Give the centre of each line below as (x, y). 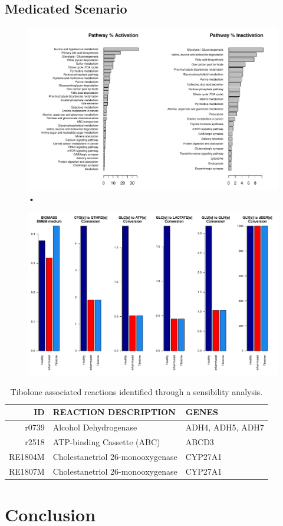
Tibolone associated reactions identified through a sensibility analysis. (136, 391)
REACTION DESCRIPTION (114, 412)
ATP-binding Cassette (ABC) (106, 441)
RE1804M (27, 456)
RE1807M (27, 471)
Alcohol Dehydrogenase (95, 427)
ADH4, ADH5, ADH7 (225, 427)
